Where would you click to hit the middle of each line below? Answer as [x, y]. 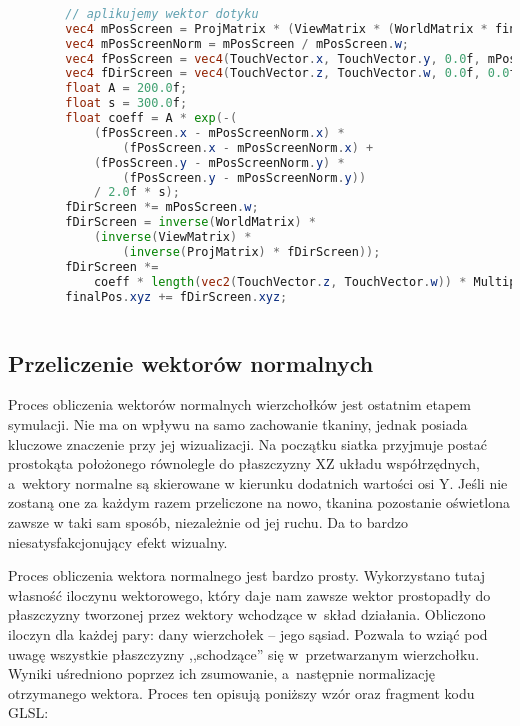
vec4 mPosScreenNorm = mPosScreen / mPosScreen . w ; [237, 43]
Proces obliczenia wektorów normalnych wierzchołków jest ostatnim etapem [239, 404]
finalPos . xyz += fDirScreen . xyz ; [176, 296]
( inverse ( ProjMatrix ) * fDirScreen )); [251, 251]
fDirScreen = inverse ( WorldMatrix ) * [190, 222]
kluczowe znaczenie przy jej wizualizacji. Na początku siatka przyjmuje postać [247, 443]
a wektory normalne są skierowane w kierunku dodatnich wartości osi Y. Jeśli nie [258, 482]
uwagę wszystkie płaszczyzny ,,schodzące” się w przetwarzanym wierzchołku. [244, 653]
